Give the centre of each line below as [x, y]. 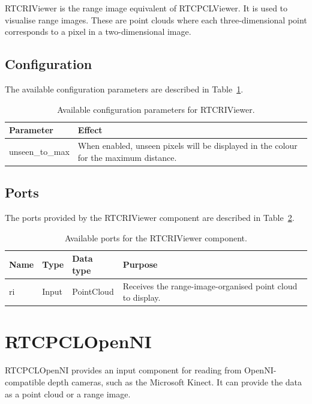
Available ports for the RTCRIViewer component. [156, 237]
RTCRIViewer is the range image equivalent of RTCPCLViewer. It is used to [146, 8]
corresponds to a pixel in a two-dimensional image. [98, 32]
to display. [142, 297]
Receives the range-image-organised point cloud [210, 285]
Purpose [140, 264]
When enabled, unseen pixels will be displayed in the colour [187, 146]
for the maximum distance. [127, 157]
